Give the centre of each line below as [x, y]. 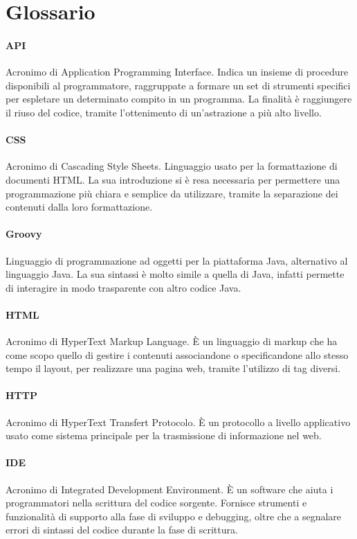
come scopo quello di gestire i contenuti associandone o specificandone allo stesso [177, 354]
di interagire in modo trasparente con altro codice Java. [123, 287]
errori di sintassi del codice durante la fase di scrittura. [122, 530]
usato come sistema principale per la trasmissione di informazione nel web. [164, 435]
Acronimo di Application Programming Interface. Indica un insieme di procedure [177, 72]
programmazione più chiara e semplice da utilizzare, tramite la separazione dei [172, 193]
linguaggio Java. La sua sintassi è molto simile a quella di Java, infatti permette [175, 274]
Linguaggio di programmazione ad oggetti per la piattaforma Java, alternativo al [177, 260]
